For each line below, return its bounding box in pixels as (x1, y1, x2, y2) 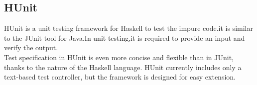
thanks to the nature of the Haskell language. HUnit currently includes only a (4, 62, 242, 72)
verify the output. (4, 42, 58, 53)
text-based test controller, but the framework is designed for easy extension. (4, 72, 236, 82)
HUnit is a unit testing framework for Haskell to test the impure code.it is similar (4, 23, 253, 33)
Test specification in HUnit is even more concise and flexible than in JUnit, (4, 52, 234, 62)
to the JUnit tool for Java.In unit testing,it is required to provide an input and (4, 32, 245, 43)
